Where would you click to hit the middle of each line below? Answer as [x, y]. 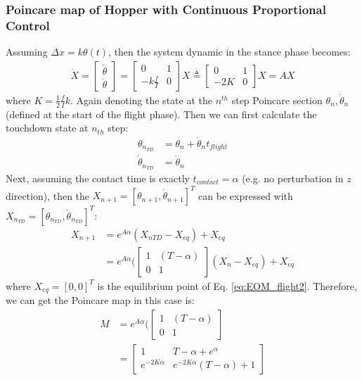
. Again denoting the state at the [141, 100]
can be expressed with [246, 195]
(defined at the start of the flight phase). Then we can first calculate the [161, 114]
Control [28, 25]
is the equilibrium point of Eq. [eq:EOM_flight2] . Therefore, [227, 285]
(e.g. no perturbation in [293, 178]
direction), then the [48, 195]
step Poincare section [277, 100]
